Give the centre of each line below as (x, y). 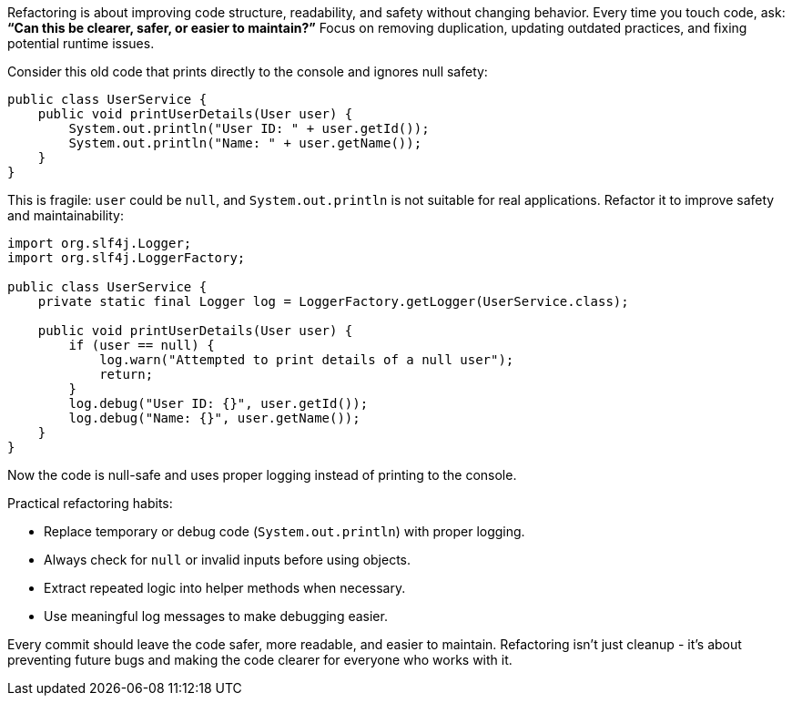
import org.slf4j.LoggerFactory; (127, 258)
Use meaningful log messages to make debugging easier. (216, 616)
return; (127, 374)
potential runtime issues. (81, 43)
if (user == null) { (142, 345)
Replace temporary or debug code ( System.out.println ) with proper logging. (284, 531)
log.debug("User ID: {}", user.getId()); (218, 403)
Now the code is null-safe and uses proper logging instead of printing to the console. (262, 475)
